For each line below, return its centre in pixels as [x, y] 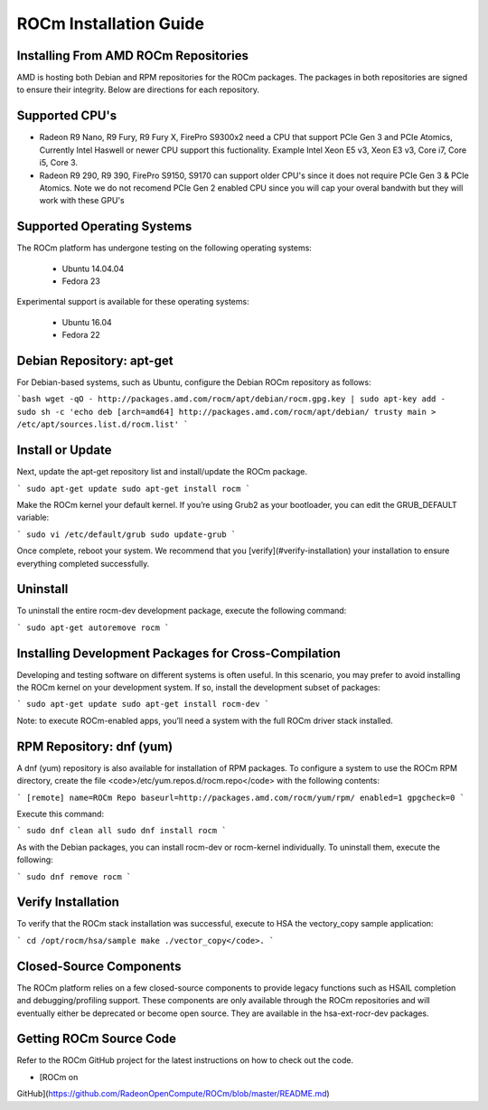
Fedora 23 [81, 281]
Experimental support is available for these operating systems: [133, 302]
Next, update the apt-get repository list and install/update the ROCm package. [162, 472]
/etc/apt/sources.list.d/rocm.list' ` [103, 424]
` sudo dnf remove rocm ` [74, 876]
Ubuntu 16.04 [87, 322]
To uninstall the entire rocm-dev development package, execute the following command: [182, 611]
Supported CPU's [67, 116]
